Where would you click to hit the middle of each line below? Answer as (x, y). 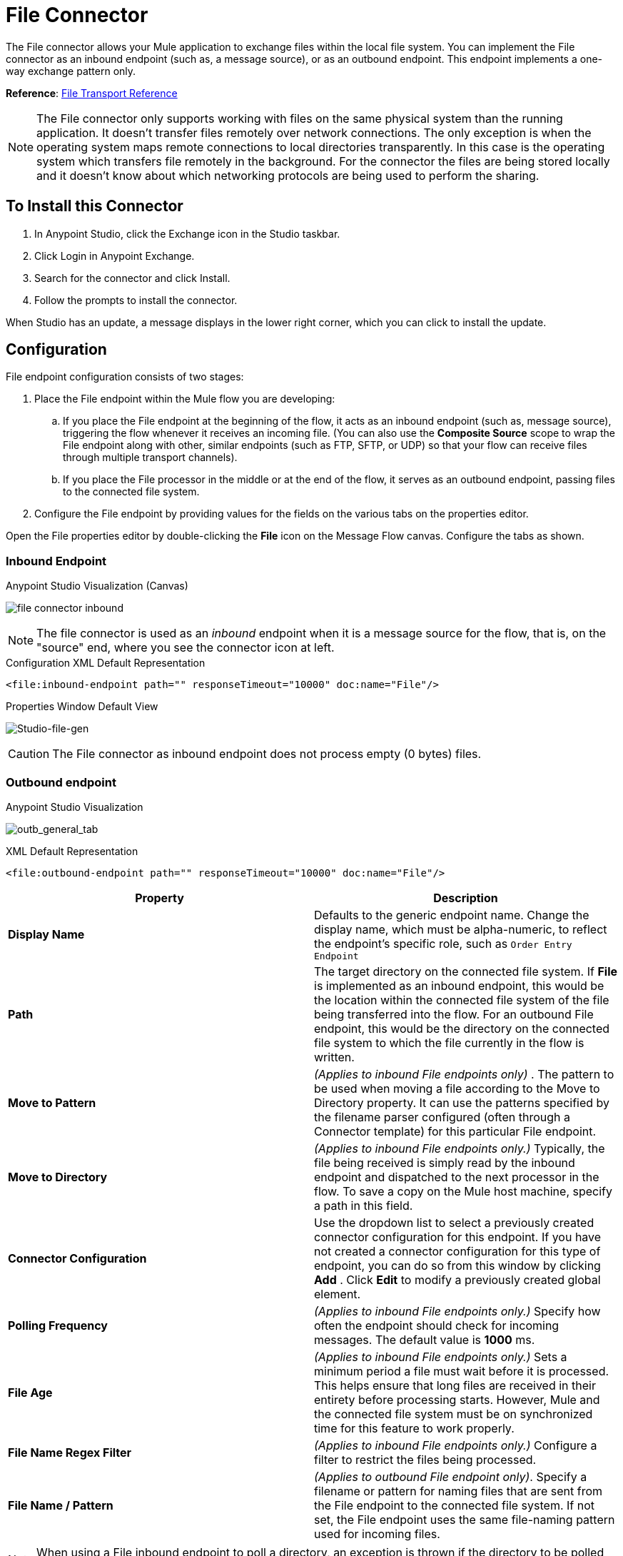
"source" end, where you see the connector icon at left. (186, 648)
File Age (30, 1392)
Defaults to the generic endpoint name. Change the (452, 915)
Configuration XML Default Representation (106, 663)
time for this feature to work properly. (414, 1428)
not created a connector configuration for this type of (457, 1251)
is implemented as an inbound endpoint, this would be (459, 985)
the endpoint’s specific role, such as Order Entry (443, 943)
